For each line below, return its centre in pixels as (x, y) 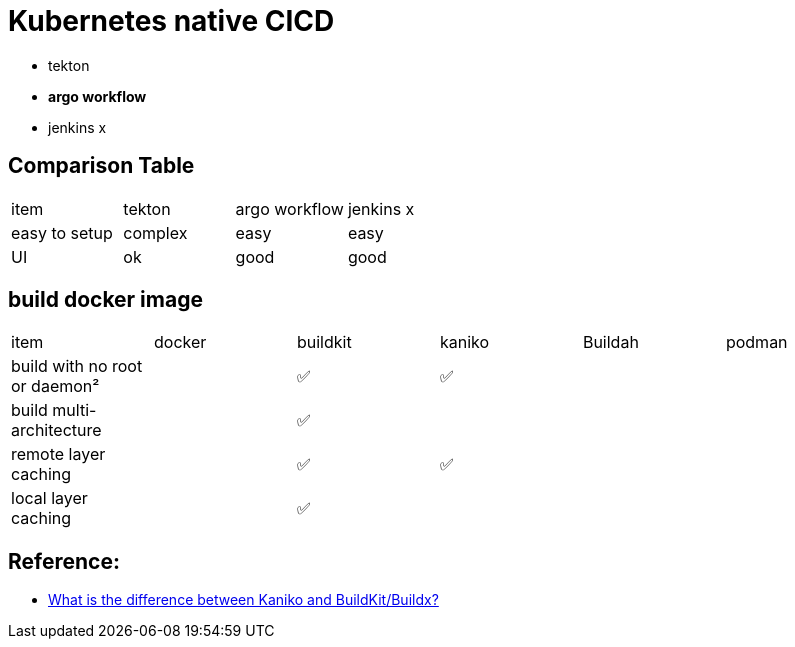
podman (756, 342)
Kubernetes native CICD (171, 21)
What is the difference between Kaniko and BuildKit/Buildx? (243, 600)
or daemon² (55, 386)
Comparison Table (101, 166)
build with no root (77, 366)
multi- (74, 410)
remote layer (58, 454)
